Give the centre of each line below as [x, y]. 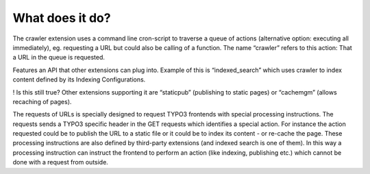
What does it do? [62, 18]
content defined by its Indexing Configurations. [79, 79]
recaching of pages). [42, 101]
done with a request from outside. [61, 162]
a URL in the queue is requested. [59, 58]
